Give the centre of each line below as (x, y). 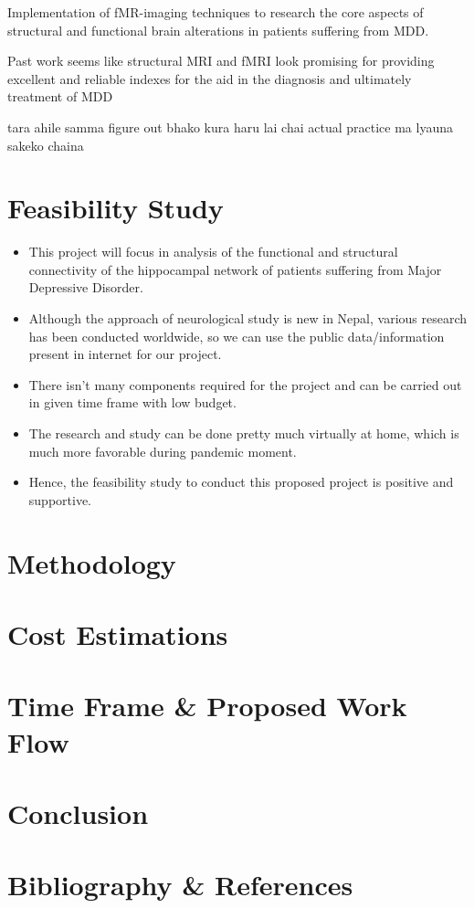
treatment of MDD (60, 96)
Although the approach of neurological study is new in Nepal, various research (248, 318)
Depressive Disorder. (86, 287)
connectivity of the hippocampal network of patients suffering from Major (235, 269)
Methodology (92, 562)
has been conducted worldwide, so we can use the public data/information (237, 336)
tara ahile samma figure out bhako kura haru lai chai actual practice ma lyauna (230, 127)
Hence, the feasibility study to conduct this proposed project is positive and (241, 482)
